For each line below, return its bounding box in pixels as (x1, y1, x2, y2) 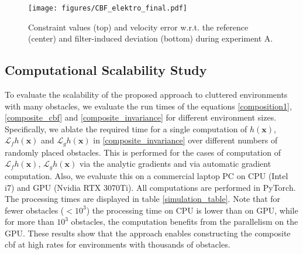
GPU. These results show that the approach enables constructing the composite (5, 226, 291, 239)
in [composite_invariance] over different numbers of (93, 134, 278, 146)
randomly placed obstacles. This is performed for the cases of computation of (5, 146, 281, 158)
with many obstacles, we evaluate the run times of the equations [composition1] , (5, 99, 292, 112)
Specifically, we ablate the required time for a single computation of (5, 122, 247, 135)
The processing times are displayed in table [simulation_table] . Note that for (5, 193, 281, 205)
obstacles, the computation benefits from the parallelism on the (71, 215, 298, 228)
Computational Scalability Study (5, 61, 207, 79)
